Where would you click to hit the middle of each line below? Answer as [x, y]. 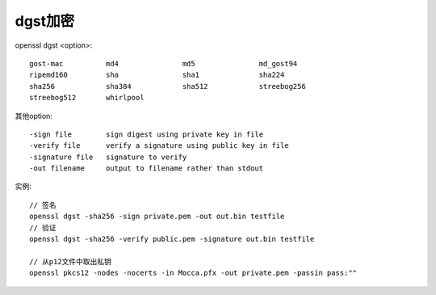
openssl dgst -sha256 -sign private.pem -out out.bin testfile [157, 217]
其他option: [34, 116]
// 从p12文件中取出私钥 [71, 261]
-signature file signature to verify [108, 157]
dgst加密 [45, 21]
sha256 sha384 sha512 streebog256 [168, 86]
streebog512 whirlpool [87, 98]
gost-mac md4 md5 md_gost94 [163, 63]
